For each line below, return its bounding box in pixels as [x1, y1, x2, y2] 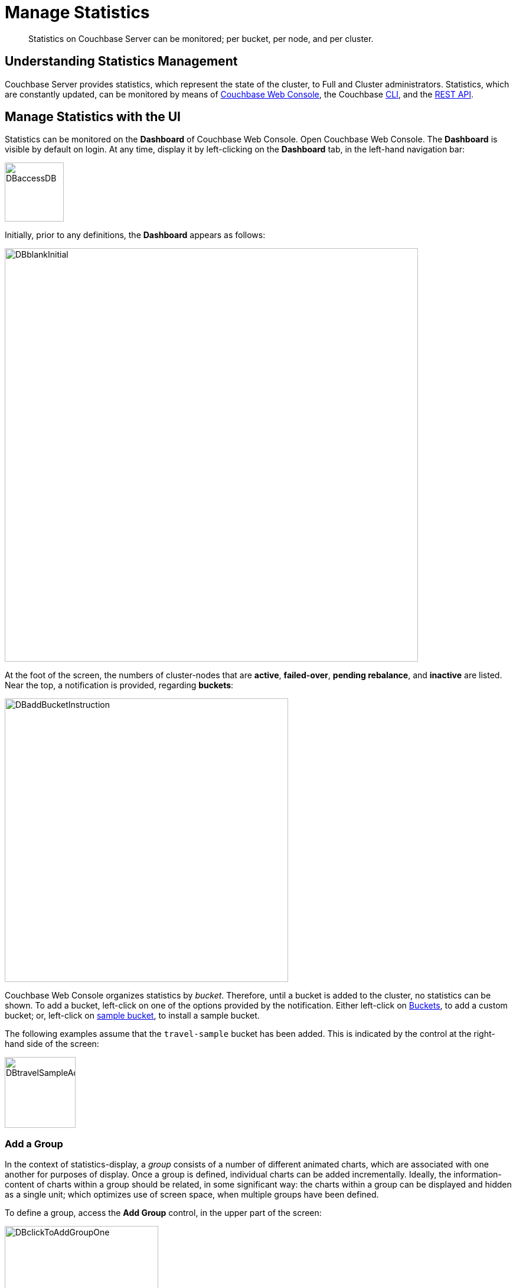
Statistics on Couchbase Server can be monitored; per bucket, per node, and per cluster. [28, 33, 374, 44]
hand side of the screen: [5, 1039, 99, 1049]
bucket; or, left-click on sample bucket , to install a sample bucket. [5, 1010, 260, 1021]
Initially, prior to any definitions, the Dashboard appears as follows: [5, 230, 266, 240]
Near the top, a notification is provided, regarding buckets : [5, 680, 234, 691]
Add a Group [5, 1137, 63, 1150]
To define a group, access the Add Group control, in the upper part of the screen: [5, 1208, 322, 1218]
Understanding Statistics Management [5, 54, 238, 69]
